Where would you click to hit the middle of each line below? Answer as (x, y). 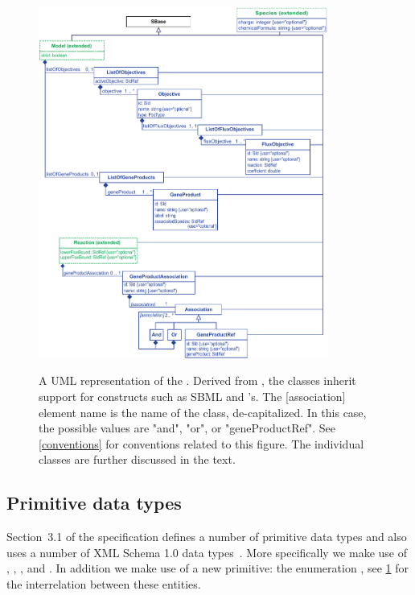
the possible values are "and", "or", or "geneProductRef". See (187, 428)
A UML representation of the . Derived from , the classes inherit (197, 380)
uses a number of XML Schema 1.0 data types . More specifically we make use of (207, 552)
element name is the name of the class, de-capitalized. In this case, (203, 412)
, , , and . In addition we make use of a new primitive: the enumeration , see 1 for (207, 568)
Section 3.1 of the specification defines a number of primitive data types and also (207, 537)
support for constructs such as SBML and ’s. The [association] (192, 396)
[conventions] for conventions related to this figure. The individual (201, 443)
